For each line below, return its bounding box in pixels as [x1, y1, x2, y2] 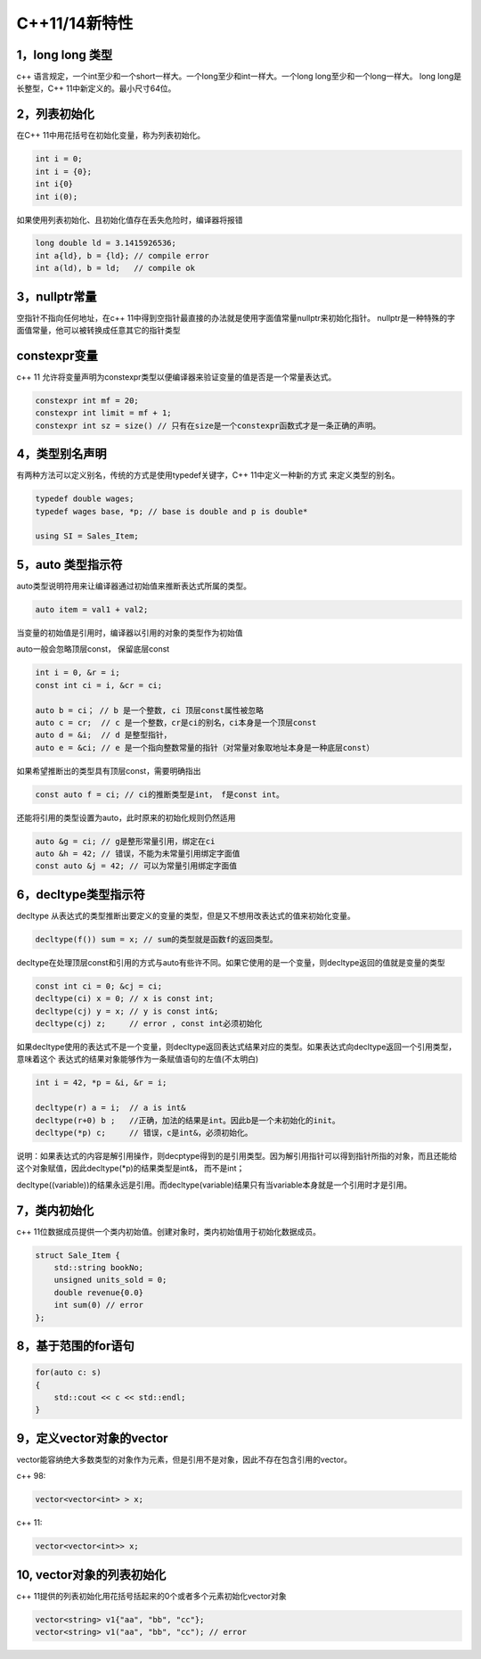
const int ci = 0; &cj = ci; [35, 981, 163, 991]
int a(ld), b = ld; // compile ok [35, 263, 196, 274]
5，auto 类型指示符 [16, 557, 123, 572]
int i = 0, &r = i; [35, 668, 120, 678]
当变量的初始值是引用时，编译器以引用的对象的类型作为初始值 [16, 627, 243, 637]
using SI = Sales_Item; [35, 531, 140, 541]
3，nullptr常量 [16, 289, 97, 304]
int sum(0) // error [53, 1300, 144, 1310]
